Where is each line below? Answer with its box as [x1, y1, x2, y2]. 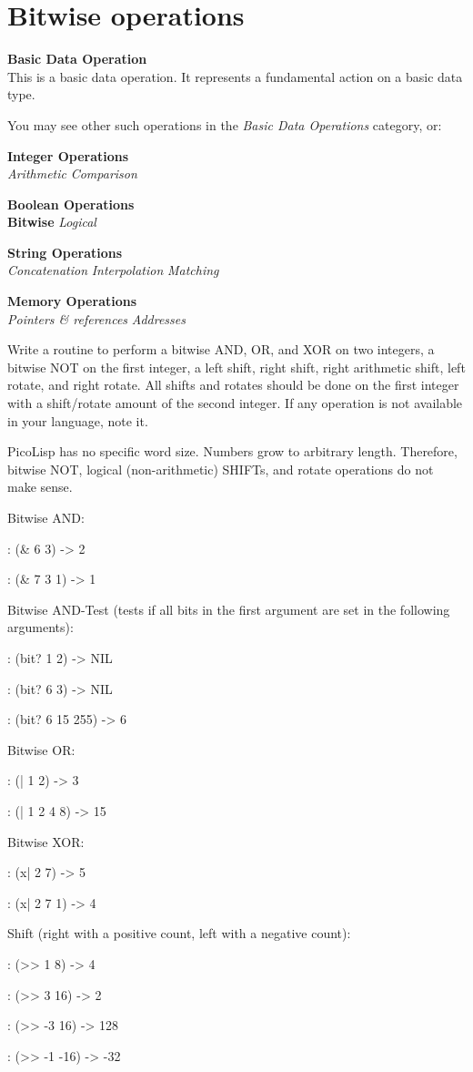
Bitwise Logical [7, 212, 96, 231]
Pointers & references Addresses [7, 309, 186, 328]
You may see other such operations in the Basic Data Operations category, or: [7, 115, 442, 134]
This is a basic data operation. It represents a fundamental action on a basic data [7, 66, 463, 86]
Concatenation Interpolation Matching [7, 260, 219, 280]
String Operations [7, 242, 123, 261]
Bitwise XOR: [7, 832, 85, 851]
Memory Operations [7, 291, 137, 311]
